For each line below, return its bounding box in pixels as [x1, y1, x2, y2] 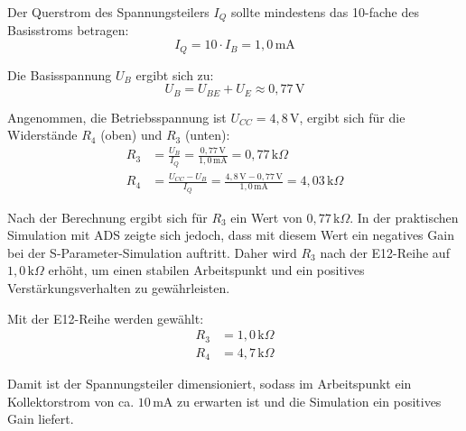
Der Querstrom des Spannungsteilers [7, 3, 210, 21]
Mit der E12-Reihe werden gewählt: [7, 308, 204, 327]
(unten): [184, 125, 230, 144]
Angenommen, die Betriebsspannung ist [7, 107, 227, 126]
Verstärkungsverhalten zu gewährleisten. [7, 279, 230, 298]
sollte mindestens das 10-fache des [230, 3, 419, 21]
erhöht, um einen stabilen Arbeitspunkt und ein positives [48, 261, 365, 280]
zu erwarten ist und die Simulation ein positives [176, 391, 442, 410]
